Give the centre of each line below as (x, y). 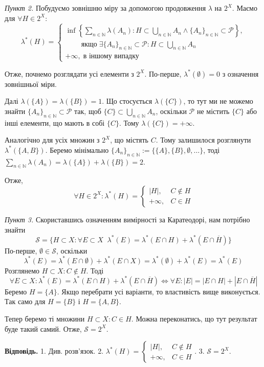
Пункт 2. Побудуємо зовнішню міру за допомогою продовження (105, 8)
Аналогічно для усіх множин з (52, 140)
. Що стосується (127, 101)
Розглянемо (22, 270)
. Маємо (245, 8)
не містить (213, 111)
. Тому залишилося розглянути (203, 140)
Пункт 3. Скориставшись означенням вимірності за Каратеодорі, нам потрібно (127, 219)
